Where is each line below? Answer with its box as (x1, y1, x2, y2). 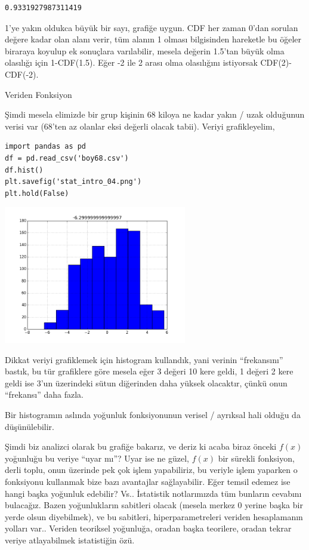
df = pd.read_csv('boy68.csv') (5, 153, 129, 162)
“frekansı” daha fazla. (5, 388, 84, 401)
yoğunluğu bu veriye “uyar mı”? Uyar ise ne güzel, (5, 451, 189, 464)
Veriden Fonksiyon (5, 88, 72, 100)
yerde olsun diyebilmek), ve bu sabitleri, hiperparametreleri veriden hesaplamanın (5, 510, 303, 523)
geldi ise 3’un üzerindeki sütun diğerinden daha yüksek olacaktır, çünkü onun (5, 376, 288, 389)
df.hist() (5, 165, 44, 174)
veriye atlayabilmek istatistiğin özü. (5, 533, 135, 546)
